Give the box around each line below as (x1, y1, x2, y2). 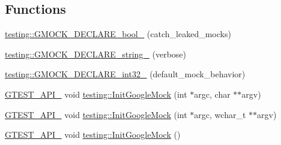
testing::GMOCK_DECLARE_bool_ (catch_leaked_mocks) (5, 28, 231, 40)
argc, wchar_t (194, 108, 246, 120)
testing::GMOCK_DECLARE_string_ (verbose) (5, 47, 187, 60)
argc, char (194, 87, 231, 100)
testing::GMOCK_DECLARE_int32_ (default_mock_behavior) (5, 68, 246, 80)
